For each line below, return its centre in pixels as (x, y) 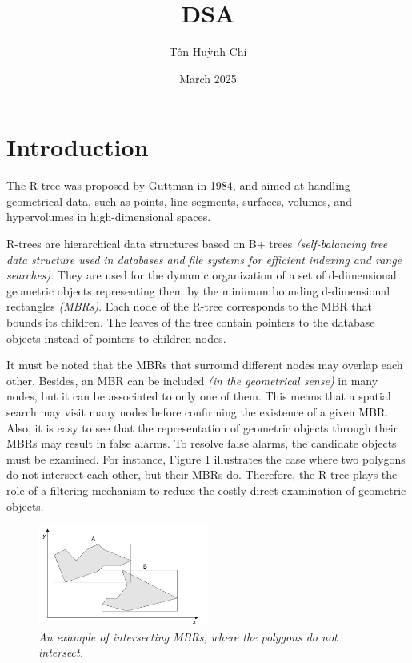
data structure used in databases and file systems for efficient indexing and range (204, 259)
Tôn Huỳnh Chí (208, 52)
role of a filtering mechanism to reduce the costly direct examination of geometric (206, 490)
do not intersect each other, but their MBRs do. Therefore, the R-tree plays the (202, 474)
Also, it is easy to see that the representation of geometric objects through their (202, 427)
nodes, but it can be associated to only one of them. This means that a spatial (199, 396)
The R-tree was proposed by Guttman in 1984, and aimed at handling (178, 185)
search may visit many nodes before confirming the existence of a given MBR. (198, 411)
